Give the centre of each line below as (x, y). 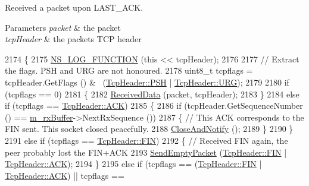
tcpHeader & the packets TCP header (73, 39)
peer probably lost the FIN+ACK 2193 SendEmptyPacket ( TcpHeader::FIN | (146, 152)
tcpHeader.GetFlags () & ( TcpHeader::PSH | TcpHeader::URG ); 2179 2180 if (147, 82)
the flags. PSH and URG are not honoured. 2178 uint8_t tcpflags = (129, 70)
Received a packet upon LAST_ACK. (74, 7)
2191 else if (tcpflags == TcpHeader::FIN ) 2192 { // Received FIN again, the (146, 140)
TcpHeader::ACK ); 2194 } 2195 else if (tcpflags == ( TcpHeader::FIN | (133, 164)
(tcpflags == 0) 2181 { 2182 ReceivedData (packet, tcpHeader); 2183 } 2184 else (152, 94)
